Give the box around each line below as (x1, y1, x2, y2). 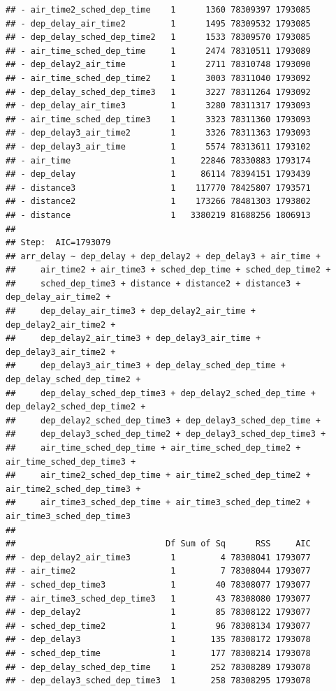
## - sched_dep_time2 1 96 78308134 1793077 (6, 620, 311, 631)
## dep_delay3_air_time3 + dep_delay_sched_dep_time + (6, 361, 286, 371)
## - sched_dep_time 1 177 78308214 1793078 (6, 648, 311, 658)
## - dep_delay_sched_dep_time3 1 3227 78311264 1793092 (6, 87, 311, 97)
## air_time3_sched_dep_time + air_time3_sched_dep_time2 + (6, 497, 311, 508)
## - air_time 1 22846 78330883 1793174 (6, 155, 311, 166)
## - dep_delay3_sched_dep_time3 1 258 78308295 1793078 (6, 676, 311, 686)
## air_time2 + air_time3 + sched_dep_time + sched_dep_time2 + (6, 265, 331, 275)
